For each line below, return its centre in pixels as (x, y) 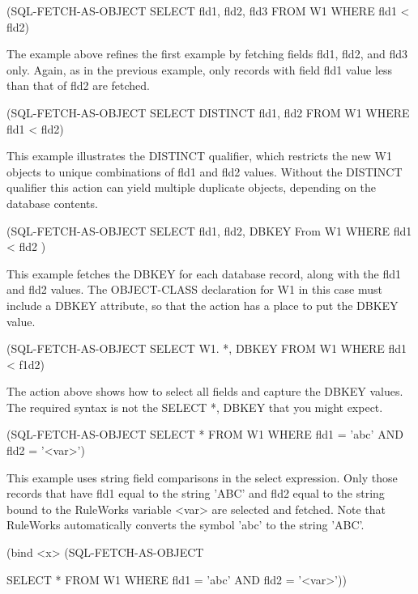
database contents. (52, 203)
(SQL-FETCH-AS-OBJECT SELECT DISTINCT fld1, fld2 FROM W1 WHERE (208, 112)
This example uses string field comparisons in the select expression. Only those (202, 477)
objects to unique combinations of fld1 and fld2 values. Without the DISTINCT (205, 171)
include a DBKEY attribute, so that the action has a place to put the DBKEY (203, 305)
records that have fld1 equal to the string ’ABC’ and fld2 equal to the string (196, 493)
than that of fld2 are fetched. (79, 85)
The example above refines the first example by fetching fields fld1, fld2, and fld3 (207, 54)
